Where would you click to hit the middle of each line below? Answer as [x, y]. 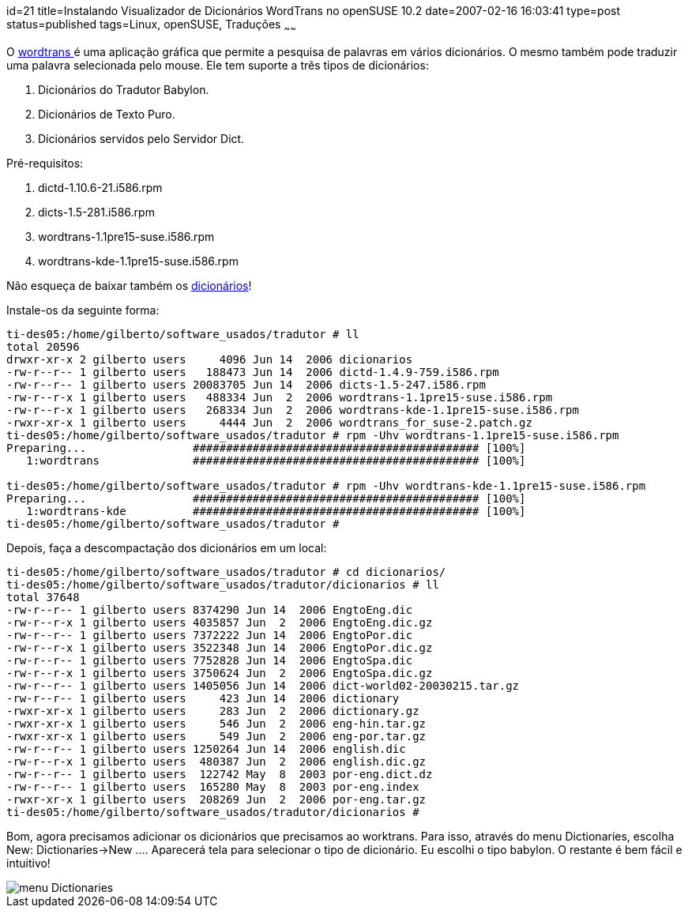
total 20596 [43, 346]
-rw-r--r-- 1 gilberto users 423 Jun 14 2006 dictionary [203, 698]
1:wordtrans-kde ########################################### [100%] [276, 511]
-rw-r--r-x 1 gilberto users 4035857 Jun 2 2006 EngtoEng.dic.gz [220, 622]
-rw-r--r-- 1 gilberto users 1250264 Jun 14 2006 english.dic [206, 749]
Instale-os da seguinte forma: [83, 310]
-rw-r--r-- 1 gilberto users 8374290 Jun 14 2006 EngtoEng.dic [210, 609]
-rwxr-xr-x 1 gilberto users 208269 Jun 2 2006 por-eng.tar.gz [216, 799]
